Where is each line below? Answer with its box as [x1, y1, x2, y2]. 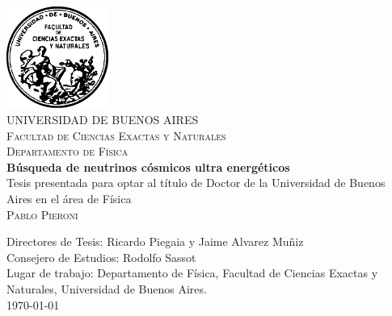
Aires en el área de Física [6, 189, 132, 206]
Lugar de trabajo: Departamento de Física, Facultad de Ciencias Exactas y [6, 264, 378, 281]
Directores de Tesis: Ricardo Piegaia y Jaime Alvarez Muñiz [6, 233, 304, 250]
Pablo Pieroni [6, 206, 78, 222]
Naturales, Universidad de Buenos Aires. [6, 280, 207, 297]
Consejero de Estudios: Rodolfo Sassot [6, 248, 196, 265]
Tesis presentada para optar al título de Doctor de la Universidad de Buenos [6, 174, 386, 191]
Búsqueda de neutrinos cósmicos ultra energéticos [6, 158, 290, 175]
